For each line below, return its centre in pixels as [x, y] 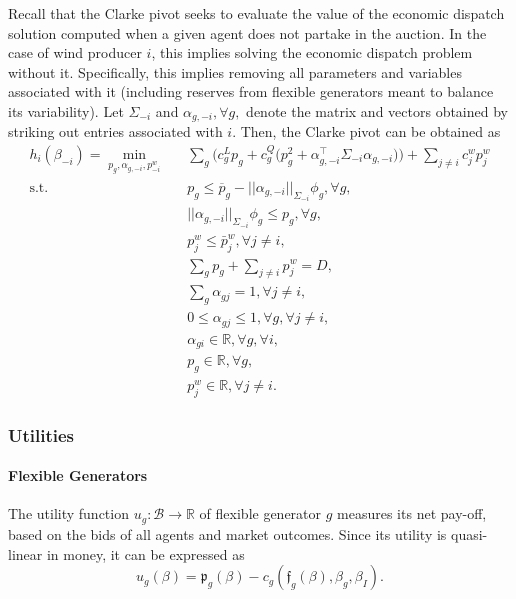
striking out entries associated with [115, 131]
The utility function [68, 513]
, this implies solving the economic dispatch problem [312, 52]
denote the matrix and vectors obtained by [377, 110]
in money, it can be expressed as [145, 553]
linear [25, 553]
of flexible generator [260, 513]
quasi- [469, 533]
